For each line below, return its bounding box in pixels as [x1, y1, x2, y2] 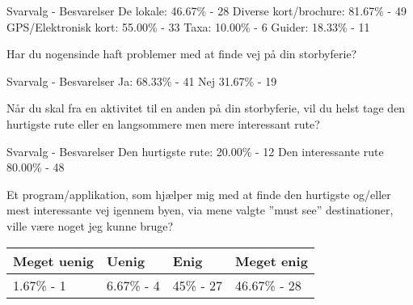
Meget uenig [13, 251, 95, 270]
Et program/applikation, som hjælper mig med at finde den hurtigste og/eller [6, 185, 391, 202]
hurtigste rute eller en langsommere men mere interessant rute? [6, 115, 320, 132]
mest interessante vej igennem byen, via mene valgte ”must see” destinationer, [6, 201, 394, 218]
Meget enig [235, 251, 308, 270]
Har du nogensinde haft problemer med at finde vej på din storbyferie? [6, 45, 357, 62]
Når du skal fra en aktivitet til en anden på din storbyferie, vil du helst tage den [6, 100, 406, 116]
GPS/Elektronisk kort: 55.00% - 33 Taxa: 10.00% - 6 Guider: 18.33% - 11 [6, 18, 370, 35]
